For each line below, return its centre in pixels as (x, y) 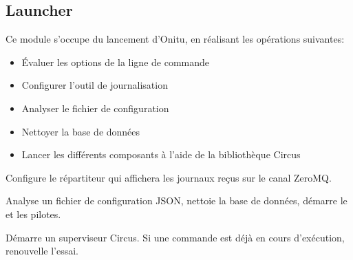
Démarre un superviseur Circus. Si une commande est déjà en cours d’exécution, (175, 237)
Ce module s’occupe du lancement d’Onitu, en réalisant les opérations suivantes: (175, 39)
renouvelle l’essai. (42, 251)
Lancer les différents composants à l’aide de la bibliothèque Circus (161, 154)
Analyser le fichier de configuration (95, 108)
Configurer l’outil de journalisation (95, 85)
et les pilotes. (33, 214)
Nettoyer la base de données (81, 131)
